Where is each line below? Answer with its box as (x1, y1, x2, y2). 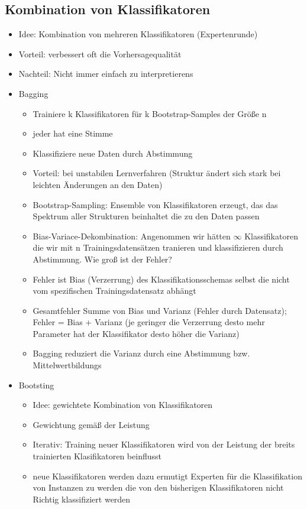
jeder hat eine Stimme (33, 127, 113, 140)
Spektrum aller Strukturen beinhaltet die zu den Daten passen (33, 210, 260, 222)
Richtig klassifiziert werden (33, 492, 131, 505)
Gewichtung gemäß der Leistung (33, 418, 150, 430)
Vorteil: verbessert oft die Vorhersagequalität (18, 47, 182, 60)
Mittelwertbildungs (33, 359, 102, 371)
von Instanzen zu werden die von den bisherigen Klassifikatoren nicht (33, 481, 284, 494)
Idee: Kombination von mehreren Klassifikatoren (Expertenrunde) (18, 28, 258, 40)
